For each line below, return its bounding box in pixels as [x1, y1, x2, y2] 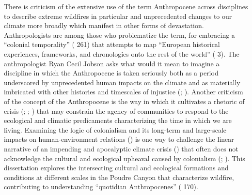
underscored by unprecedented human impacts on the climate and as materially [4, 77, 240, 87]
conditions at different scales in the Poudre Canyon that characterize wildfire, [4, 172, 234, 182]
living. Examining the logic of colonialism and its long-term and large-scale [4, 124, 227, 135]
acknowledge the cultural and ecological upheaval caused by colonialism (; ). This [4, 153, 245, 163]
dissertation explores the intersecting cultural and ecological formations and [4, 163, 229, 173]
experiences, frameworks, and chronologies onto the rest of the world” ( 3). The [4, 48, 239, 59]
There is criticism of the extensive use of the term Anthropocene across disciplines [4, 1, 248, 11]
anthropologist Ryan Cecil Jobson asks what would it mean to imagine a [4, 58, 220, 68]
